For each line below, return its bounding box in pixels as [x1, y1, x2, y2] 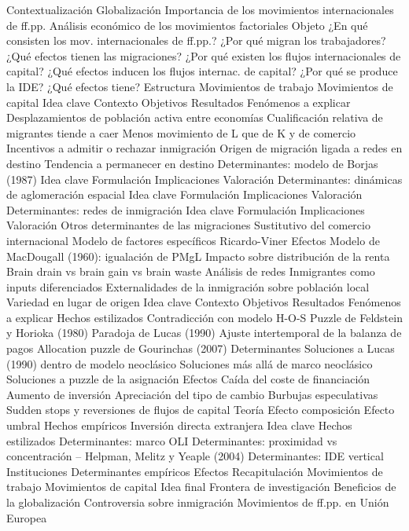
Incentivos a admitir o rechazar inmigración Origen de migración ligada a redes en [6, 140, 403, 156]
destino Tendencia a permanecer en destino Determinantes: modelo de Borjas [6, 155, 378, 171]
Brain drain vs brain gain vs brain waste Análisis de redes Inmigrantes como [6, 263, 375, 280]
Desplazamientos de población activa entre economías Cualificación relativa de [6, 109, 383, 126]
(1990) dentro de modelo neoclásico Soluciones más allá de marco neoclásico [6, 355, 373, 372]
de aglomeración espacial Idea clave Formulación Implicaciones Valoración [6, 186, 363, 203]
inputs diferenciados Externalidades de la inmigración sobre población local [6, 278, 370, 295]
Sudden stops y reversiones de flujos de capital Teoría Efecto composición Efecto [6, 401, 395, 418]
